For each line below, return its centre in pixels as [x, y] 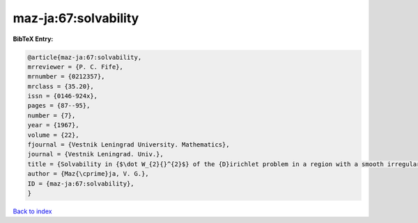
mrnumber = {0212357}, [66, 77]
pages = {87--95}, [59, 106]
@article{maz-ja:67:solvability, [85, 57]
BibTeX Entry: [33, 39]
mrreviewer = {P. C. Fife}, [75, 67]
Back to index [32, 211]
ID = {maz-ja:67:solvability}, [81, 183]
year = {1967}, [53, 125]
